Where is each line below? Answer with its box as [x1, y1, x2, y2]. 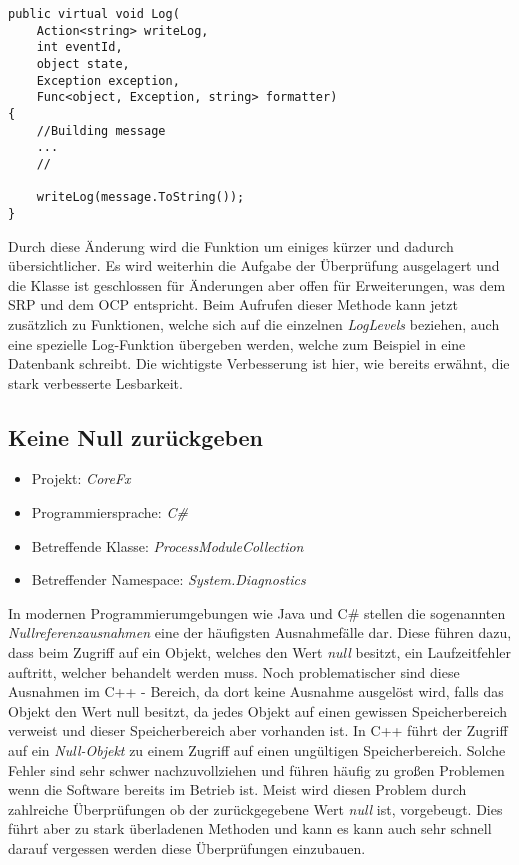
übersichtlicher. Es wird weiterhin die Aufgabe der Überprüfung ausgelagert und [8, 255, 500, 276]
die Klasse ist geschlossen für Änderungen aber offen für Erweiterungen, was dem [8, 274, 506, 295]
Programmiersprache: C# [31, 502, 188, 523]
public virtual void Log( [8, 7, 180, 21]
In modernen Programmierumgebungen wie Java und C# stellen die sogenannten [8, 602, 506, 623]
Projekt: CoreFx [31, 468, 131, 489]
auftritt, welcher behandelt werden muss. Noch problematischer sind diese [8, 661, 460, 682]
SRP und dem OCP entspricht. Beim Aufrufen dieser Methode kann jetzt [8, 294, 458, 315]
